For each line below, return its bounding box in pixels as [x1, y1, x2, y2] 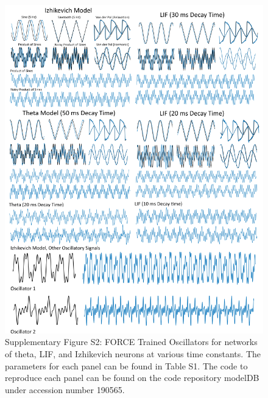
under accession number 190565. [5, 383, 125, 396]
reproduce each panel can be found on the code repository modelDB [5, 371, 259, 384]
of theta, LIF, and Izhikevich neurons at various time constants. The [5, 347, 261, 360]
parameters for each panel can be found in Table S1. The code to [5, 359, 248, 372]
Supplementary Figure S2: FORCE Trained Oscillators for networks [5, 335, 258, 348]
